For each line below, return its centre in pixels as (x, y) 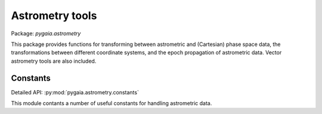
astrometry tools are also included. (54, 61)
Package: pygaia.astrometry (46, 33)
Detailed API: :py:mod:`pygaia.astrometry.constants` (75, 92)
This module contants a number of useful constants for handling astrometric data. (112, 103)
